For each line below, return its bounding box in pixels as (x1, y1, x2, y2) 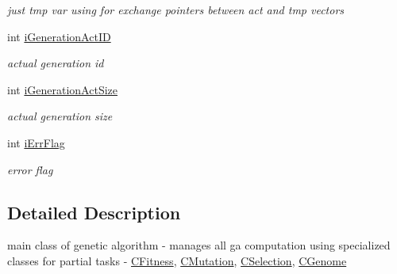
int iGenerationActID (7, 28, 111, 44)
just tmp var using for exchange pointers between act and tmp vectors (7, 2, 345, 17)
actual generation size (7, 108, 113, 124)
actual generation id (7, 55, 104, 71)
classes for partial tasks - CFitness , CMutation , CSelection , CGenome (7, 252, 347, 268)
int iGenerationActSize (7, 81, 118, 97)
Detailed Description (7, 200, 181, 224)
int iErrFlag (7, 134, 65, 150)
